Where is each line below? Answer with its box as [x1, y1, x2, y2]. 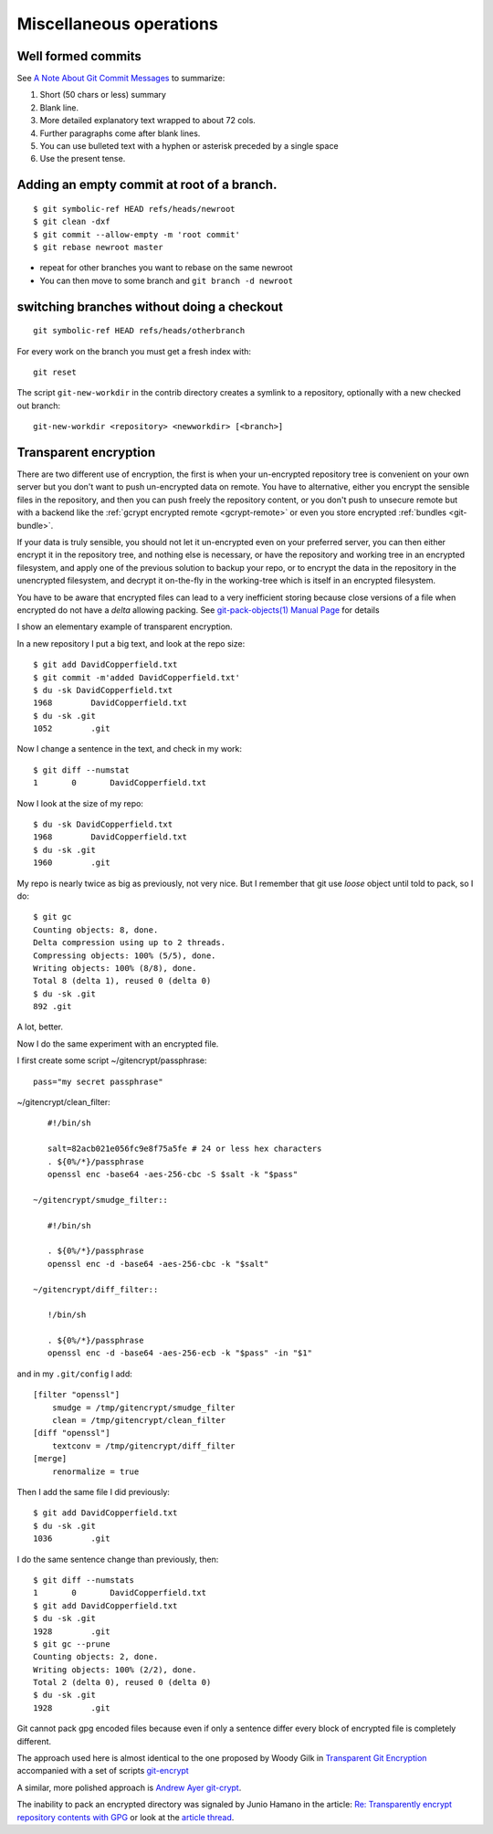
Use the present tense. [39, 153, 126, 164]
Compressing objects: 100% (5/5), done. [33, 950, 216, 961]
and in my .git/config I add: [16, 1368, 132, 1379]
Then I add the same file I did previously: [16, 1486, 171, 1497]
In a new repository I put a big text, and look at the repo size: [16, 638, 246, 648]
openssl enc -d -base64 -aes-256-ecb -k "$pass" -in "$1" [47, 1348, 312, 1358]
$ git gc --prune [33, 1639, 110, 1649]
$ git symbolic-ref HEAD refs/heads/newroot [33, 204, 236, 214]
